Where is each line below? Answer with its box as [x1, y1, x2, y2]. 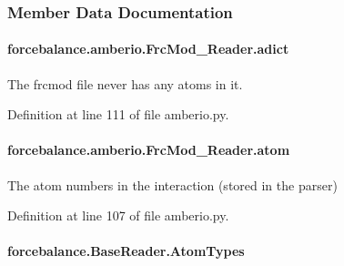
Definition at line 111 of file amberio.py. [7, 105, 229, 124]
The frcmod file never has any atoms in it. [7, 74, 243, 93]
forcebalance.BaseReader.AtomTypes [7, 241, 245, 261]
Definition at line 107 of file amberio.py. [7, 206, 229, 225]
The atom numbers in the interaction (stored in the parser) [7, 175, 338, 194]
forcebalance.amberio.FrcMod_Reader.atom [7, 140, 290, 159]
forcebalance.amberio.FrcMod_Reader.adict [7, 39, 289, 58]
